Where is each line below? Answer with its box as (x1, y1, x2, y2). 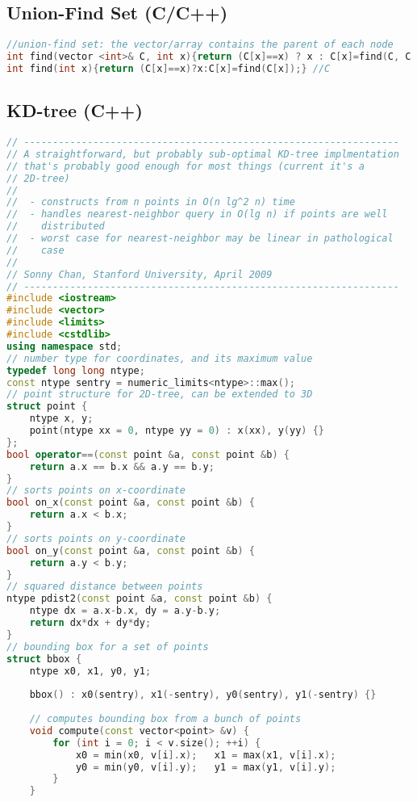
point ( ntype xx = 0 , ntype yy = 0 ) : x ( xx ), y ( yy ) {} (29, 425, 325, 437)
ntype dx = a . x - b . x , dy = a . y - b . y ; (29, 605, 221, 617)
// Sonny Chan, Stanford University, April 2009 (6, 268, 273, 280)
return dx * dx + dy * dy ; (29, 617, 152, 629)
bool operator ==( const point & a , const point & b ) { (6, 448, 290, 460)
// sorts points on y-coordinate (6, 532, 186, 544)
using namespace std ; (6, 340, 123, 352)
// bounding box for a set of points (6, 640, 209, 653)
